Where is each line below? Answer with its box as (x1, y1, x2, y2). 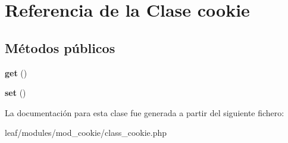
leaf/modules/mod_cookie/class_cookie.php (5, 126, 167, 139)
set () (5, 86, 26, 99)
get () (5, 66, 27, 79)
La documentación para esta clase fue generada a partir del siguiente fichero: (5, 106, 284, 119)
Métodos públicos (5, 38, 115, 57)
